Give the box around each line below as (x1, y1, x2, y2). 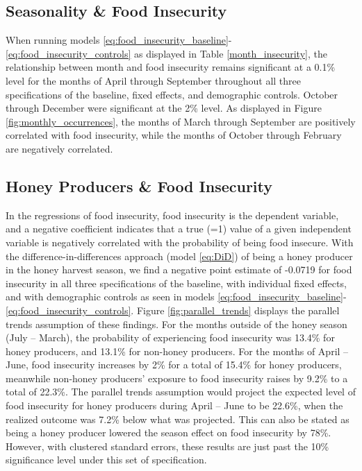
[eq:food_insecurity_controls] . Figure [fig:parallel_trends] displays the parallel (6, 302, 340, 317)
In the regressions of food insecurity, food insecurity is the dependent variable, (6, 207, 339, 222)
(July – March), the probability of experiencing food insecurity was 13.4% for (6, 330, 335, 345)
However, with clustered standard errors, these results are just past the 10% (6, 438, 329, 453)
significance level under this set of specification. (6, 452, 207, 467)
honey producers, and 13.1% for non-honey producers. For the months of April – (6, 343, 349, 358)
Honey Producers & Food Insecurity (6, 175, 273, 196)
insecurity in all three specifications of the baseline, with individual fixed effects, (6, 275, 347, 290)
